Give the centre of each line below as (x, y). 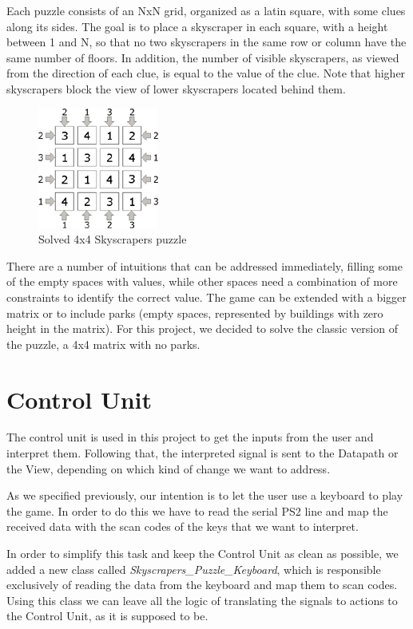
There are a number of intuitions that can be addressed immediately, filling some (205, 265)
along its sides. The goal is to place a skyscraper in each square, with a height (197, 26)
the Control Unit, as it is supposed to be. (107, 616)
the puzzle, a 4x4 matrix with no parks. (103, 344)
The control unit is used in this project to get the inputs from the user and (190, 437)
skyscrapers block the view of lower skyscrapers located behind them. (176, 88)
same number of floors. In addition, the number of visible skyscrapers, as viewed (203, 57)
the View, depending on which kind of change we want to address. (169, 468)
